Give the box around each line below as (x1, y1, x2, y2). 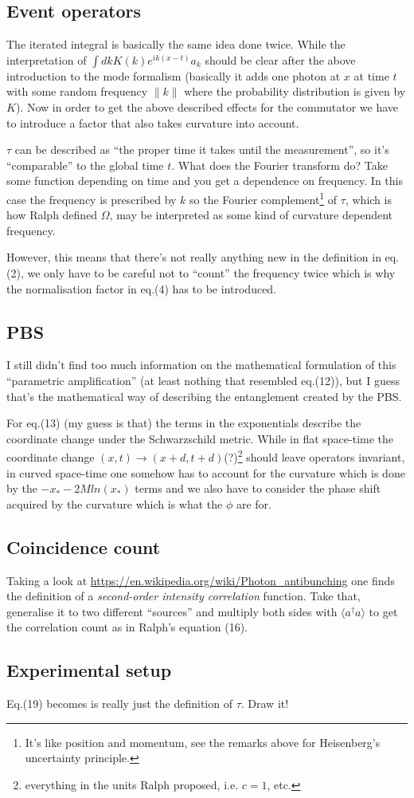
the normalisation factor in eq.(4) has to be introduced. (6, 280, 277, 297)
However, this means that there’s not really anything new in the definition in (6, 249, 381, 265)
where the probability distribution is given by (184, 83, 406, 100)
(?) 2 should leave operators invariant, (224, 446, 405, 465)
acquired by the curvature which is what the (6, 495, 223, 512)
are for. (236, 495, 271, 512)
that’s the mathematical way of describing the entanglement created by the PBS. (6, 387, 402, 404)
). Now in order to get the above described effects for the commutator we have (15, 98, 399, 115)
